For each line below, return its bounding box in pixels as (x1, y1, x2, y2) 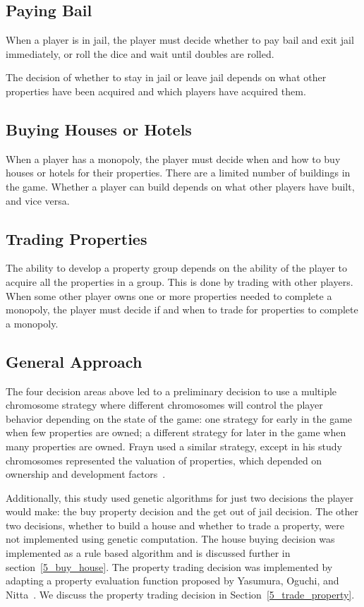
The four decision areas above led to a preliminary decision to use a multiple (6, 383, 337, 398)
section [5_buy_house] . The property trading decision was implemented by (6, 559, 333, 574)
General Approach (6, 350, 142, 372)
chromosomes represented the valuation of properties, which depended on (6, 452, 322, 467)
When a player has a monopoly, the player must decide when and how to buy (6, 151, 341, 166)
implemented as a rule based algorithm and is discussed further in (6, 546, 291, 560)
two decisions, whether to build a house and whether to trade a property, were (6, 517, 344, 532)
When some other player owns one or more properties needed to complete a (6, 288, 332, 303)
